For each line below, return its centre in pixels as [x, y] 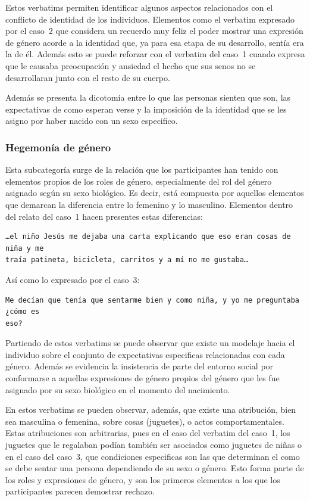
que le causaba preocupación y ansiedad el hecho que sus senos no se [131, 65]
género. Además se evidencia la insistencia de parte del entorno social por [140, 366]
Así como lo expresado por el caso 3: [73, 279]
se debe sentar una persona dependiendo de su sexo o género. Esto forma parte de [155, 468]
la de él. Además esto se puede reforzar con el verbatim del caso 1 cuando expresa [155, 54]
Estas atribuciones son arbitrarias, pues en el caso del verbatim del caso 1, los [148, 433]
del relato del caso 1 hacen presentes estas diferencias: [104, 216]
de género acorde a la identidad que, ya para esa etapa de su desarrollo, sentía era [155, 42]
